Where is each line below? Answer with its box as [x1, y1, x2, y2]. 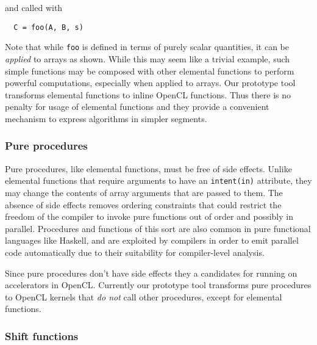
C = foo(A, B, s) [13, 23, 84, 32]
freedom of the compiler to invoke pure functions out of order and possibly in [5, 210, 293, 223]
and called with [5, 1, 63, 13]
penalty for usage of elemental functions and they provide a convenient [5, 100, 269, 113]
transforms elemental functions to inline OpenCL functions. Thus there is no [5, 88, 291, 101]
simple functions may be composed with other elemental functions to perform [5, 64, 294, 77]
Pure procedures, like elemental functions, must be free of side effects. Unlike [5, 162, 292, 175]
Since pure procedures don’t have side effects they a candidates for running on [5, 266, 297, 279]
